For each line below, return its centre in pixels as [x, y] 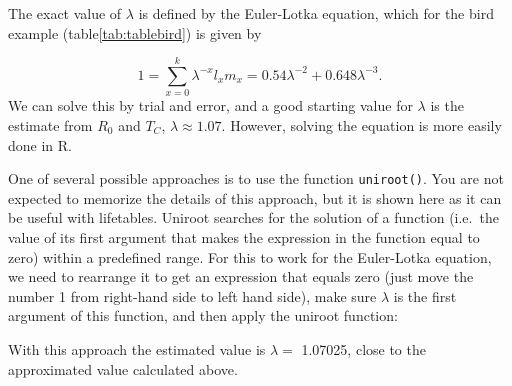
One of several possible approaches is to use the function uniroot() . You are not [256, 178]
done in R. [40, 144]
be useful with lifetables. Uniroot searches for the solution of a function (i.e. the [253, 217]
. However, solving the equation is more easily [361, 124]
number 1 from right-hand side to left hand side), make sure [192, 295]
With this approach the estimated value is [137, 348]
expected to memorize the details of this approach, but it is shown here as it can [255, 197]
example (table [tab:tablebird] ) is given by [135, 32]
